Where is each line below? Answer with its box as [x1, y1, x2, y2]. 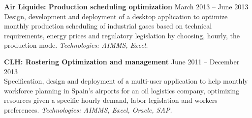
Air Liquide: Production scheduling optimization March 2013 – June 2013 [4, 1, 249, 11]
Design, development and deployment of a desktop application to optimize [4, 11, 228, 21]
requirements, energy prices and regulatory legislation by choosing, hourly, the [4, 30, 240, 40]
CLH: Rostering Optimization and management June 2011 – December [4, 56, 240, 66]
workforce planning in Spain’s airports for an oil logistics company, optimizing [4, 85, 240, 95]
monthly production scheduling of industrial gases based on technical [4, 21, 212, 31]
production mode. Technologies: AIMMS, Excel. [4, 40, 148, 50]
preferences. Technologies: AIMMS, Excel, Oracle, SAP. [4, 104, 172, 115]
